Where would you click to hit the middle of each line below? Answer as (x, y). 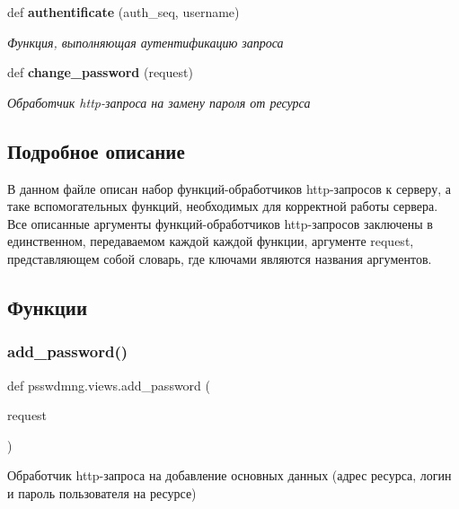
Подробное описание (96, 150)
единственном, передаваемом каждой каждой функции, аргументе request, (211, 241)
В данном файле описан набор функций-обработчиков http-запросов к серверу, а (229, 188)
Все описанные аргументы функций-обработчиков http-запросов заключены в (220, 223)
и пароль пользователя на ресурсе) (102, 492)
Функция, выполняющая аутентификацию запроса (146, 42)
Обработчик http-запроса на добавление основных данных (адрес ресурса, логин (229, 475)
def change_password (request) (100, 72)
